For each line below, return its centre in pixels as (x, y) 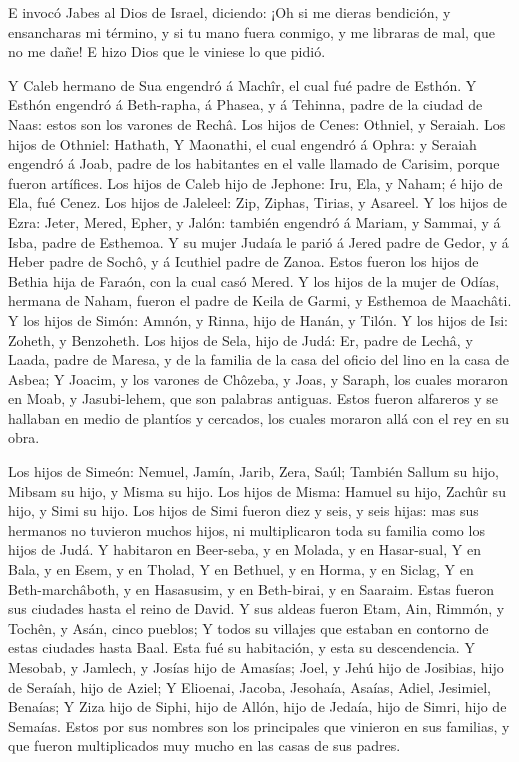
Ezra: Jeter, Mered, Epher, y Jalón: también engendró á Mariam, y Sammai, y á (254, 221)
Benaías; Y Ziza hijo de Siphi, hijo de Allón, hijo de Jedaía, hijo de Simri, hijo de (257, 706)
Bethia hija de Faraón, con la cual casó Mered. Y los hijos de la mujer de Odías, (254, 280)
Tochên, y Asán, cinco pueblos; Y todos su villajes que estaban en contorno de (248, 627)
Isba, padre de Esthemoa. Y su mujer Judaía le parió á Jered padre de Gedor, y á (258, 241)
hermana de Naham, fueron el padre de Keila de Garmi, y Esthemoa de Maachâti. (260, 300)
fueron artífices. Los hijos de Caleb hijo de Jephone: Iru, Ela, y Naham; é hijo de (255, 182)
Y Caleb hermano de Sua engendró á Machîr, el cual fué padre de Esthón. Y (242, 84)
